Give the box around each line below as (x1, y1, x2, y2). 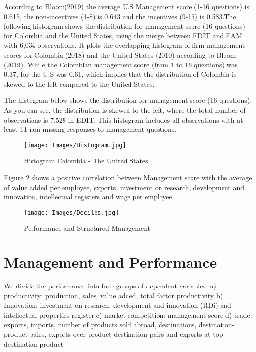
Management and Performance (4, 252, 217, 272)
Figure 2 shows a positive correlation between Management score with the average (4, 172, 252, 182)
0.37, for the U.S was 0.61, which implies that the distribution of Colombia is (4, 69, 237, 79)
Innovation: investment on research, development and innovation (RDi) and (4, 300, 231, 310)
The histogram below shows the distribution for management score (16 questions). (4, 95, 252, 105)
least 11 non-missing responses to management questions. (4, 124, 177, 134)
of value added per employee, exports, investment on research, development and (4, 182, 245, 192)
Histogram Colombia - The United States (24, 156, 148, 166)
